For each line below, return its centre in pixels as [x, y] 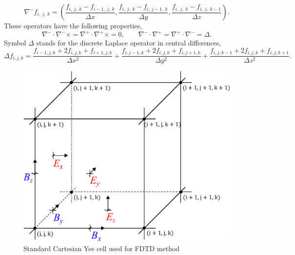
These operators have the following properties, [73, 25]
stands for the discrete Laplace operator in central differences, [129, 43]
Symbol [15, 43]
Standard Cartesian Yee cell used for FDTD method [102, 248]
